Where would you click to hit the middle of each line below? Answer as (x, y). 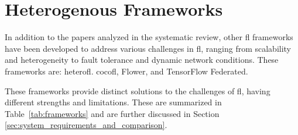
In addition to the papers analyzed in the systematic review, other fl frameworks (149, 37)
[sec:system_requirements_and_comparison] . (86, 125)
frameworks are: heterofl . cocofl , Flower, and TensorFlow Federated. (126, 71)
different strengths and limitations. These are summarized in (113, 102)
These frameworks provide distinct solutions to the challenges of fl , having (138, 90)
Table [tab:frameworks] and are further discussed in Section (112, 113)
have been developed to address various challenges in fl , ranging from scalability (148, 48)
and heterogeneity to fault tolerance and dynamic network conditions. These (142, 60)
